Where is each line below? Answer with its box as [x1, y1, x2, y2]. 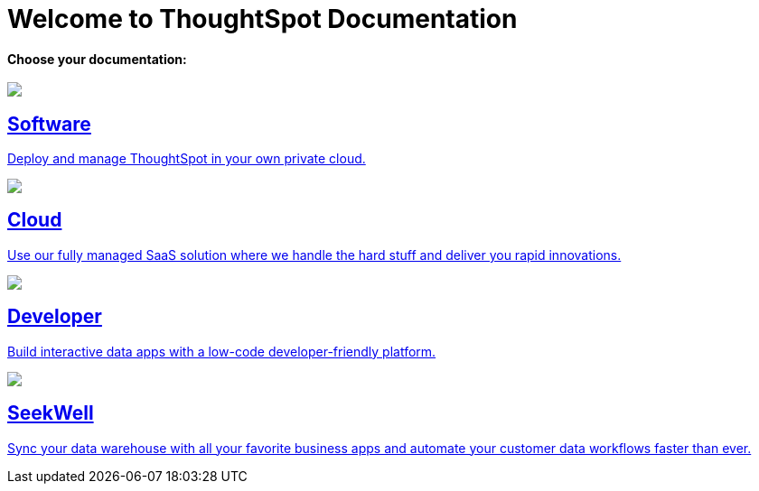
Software [7, 112, 91, 135]
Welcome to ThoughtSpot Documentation [7, 4, 518, 34]
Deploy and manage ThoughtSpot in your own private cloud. [7, 151, 366, 167]
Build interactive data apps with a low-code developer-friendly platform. [7, 343, 436, 359]
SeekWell [7, 402, 94, 425]
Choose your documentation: [7, 51, 187, 67]
